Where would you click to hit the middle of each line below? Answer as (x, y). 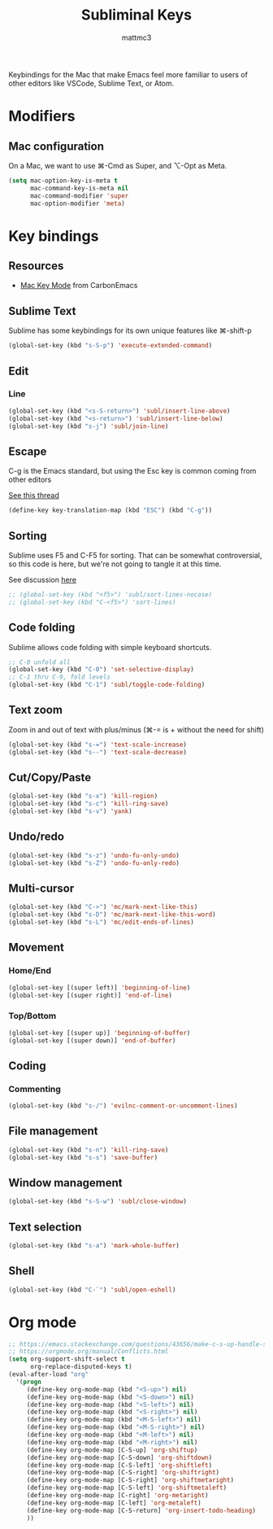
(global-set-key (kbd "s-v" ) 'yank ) (70, 811)
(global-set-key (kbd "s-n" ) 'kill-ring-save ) (89, 1150)
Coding (27, 1066)
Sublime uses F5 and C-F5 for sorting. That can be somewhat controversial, (135, 555)
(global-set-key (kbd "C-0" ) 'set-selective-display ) (102, 670)
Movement (37, 948)
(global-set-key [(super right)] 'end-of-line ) (91, 995)
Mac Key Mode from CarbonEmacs (79, 286)
